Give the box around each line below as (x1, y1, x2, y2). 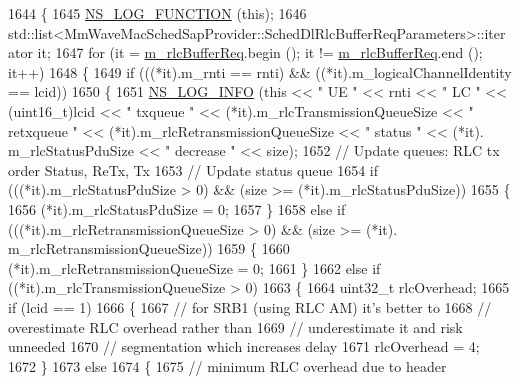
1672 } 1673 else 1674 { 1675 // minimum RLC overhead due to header (8, 355, 447, 376)
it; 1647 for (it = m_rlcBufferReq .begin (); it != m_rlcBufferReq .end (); (37, 42, 483, 63)
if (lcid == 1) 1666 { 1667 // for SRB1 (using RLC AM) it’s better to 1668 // (8, 296, 492, 317)
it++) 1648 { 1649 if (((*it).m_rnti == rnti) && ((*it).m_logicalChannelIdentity (8, 61, 512, 82)
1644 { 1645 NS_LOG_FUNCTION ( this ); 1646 (8, 3, 307, 23)
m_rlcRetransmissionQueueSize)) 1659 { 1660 (8, 238, 290, 259)
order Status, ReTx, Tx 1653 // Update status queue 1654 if (8, 159, 378, 180)
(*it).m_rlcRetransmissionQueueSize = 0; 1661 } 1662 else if (8, 257, 381, 278)
